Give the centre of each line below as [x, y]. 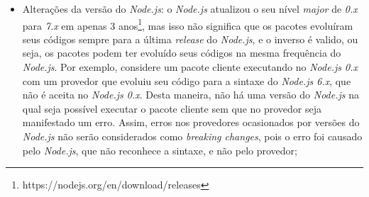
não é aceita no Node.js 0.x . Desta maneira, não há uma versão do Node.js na [191, 95]
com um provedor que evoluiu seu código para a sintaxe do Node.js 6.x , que [187, 80]
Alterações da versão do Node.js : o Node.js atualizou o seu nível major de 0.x [190, 9]
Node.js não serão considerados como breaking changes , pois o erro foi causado [192, 136]
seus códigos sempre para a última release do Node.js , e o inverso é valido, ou [190, 39]
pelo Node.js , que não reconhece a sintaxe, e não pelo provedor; [160, 150]
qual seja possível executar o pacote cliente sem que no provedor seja [172, 108]
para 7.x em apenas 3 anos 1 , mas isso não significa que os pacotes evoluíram [188, 24]
